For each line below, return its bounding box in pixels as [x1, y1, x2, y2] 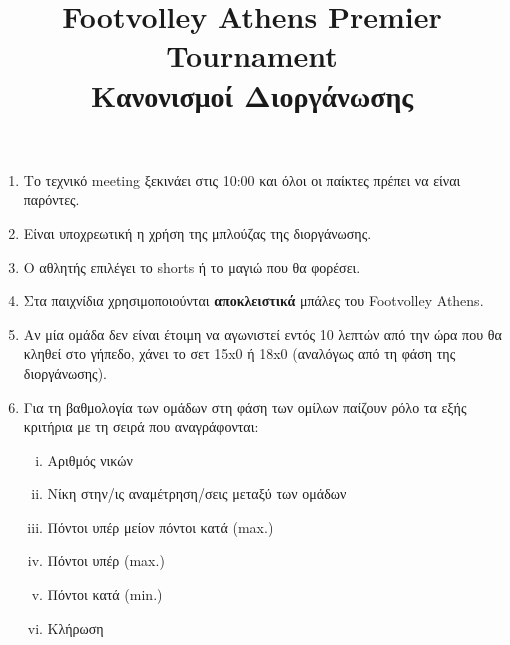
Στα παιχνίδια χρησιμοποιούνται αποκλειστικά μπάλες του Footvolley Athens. [23, 290, 484, 311]
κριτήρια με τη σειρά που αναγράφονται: [23, 416, 259, 437]
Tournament [166, 35, 338, 76]
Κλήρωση [47, 617, 104, 638]
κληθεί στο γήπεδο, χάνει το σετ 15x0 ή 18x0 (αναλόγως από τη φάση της [23, 343, 456, 364]
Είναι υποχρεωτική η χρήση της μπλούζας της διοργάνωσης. [23, 222, 372, 243]
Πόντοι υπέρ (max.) [47, 550, 165, 571]
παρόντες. [23, 189, 80, 210]
